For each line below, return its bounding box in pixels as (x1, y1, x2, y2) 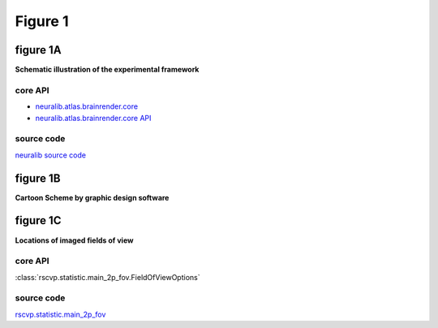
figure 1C (15, 214, 62, 227)
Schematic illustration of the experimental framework (15, 65, 200, 75)
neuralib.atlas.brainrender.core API (35, 113, 152, 123)
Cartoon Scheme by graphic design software (15, 192, 170, 202)
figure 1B (15, 171, 61, 185)
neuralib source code (15, 150, 87, 160)
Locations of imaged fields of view (15, 235, 134, 245)
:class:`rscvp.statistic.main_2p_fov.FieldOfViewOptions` (15, 272, 200, 282)
